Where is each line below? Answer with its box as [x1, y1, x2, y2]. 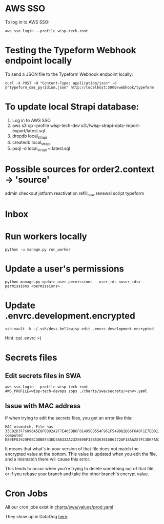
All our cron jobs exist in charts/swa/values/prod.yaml [5, 504, 114, 510]
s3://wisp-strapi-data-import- [81, 123, 141, 128]
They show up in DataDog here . [5, 513, 69, 519]
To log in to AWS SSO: [5, 19, 50, 25]
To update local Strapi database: [5, 101, 139, 112]
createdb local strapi [12, 139, 51, 147]
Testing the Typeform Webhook [5, 45, 137, 56]
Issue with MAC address [5, 402, 81, 410]
